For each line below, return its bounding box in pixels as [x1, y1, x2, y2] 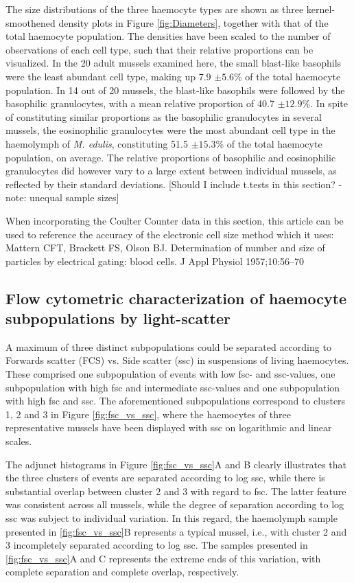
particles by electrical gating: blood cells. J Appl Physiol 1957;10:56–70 [5, 253, 305, 268]
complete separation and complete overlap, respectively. [5, 564, 239, 579]
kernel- [306, 2, 335, 16]
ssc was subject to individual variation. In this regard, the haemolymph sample [5, 511, 338, 525]
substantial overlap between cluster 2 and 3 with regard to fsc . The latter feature [5, 483, 346, 498]
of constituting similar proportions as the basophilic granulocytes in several [5, 109, 322, 124]
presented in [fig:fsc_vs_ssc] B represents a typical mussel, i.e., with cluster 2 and [5, 524, 347, 538]
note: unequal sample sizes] [5, 190, 119, 205]
